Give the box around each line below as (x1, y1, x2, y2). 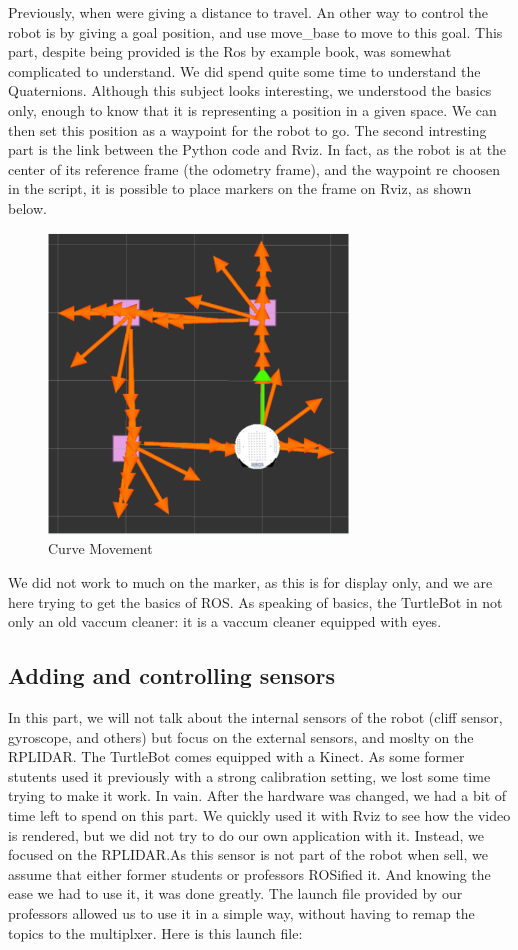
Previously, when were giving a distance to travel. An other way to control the (8, 2, 489, 22)
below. (8, 197, 47, 218)
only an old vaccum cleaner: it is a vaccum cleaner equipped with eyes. (8, 611, 442, 632)
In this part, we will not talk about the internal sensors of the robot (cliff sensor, (8, 707, 503, 728)
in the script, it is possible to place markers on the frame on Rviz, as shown (8, 178, 472, 199)
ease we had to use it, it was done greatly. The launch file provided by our (8, 883, 463, 904)
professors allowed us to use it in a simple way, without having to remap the (8, 903, 475, 923)
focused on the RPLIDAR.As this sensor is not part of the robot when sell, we (8, 844, 488, 865)
